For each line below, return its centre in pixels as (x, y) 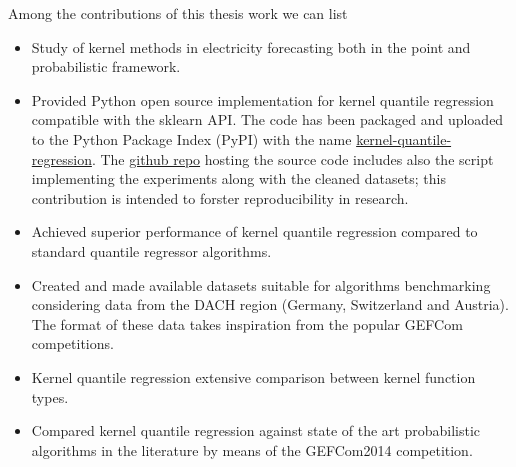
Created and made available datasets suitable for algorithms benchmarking (261, 284)
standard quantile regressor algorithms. (151, 250)
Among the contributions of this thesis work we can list (178, 13)
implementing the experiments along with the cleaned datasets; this (238, 178)
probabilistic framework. (106, 66)
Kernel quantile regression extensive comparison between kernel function (253, 376)
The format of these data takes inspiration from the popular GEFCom (247, 323)
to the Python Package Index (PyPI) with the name (191, 138)
